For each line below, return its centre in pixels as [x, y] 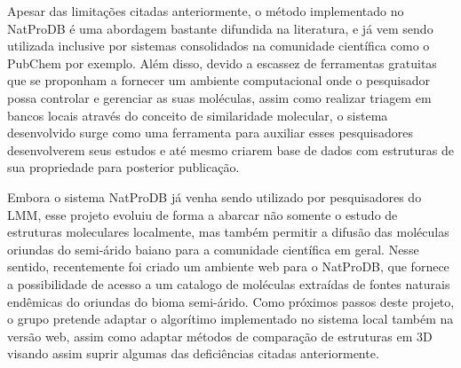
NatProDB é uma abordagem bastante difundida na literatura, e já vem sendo [220, 28]
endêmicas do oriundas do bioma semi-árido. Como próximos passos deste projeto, [231, 301]
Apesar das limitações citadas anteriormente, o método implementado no [206, 11]
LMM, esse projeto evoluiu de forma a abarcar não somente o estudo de [203, 214]
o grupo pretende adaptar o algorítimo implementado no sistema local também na [230, 319]
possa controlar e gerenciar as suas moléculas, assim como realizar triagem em [219, 97]
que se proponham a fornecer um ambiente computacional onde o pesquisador [219, 80]
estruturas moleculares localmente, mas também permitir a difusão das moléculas [228, 232]
